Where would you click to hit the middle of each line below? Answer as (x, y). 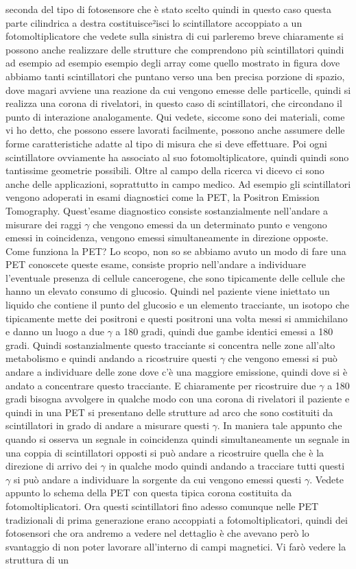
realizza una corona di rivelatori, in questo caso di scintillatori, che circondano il (174, 103)
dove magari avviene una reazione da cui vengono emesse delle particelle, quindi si (178, 89)
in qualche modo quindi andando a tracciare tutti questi (227, 466)
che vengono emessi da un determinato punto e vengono (210, 224)
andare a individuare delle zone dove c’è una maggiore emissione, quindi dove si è (177, 372)
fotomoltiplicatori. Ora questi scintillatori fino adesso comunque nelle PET (162, 506)
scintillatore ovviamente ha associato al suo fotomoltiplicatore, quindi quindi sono (177, 157)
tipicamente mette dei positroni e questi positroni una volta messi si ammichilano (177, 318)
